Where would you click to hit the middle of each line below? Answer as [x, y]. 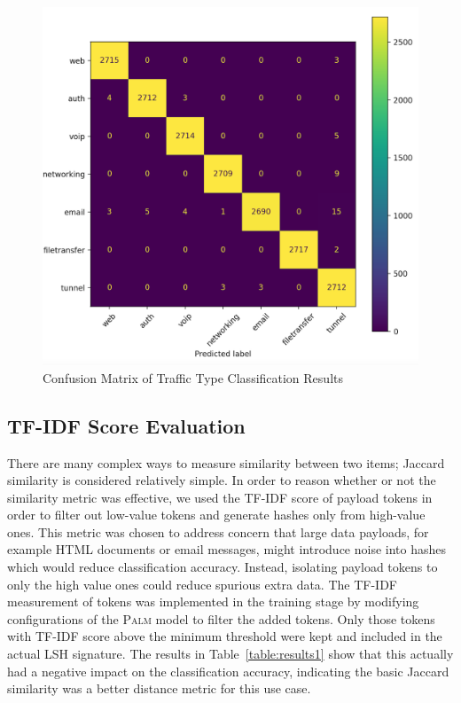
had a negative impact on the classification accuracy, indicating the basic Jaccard [228, 671]
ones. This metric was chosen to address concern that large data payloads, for [218, 531]
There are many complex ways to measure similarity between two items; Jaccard [226, 462]
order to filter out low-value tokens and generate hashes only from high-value [216, 515]
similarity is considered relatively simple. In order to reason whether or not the [222, 480]
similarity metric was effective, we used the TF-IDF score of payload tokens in [220, 497]
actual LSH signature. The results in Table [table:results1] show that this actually [230, 654]
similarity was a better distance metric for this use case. [159, 688]
